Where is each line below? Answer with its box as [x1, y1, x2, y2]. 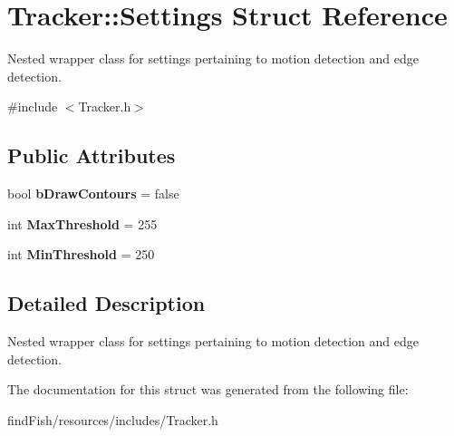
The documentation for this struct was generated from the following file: [7, 380, 409, 399]
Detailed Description [7, 289, 206, 317]
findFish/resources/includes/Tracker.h [7, 410, 218, 429]
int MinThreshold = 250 [7, 245, 155, 264]
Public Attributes [7, 141, 176, 170]
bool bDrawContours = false [7, 184, 179, 203]
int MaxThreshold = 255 [7, 214, 158, 233]
